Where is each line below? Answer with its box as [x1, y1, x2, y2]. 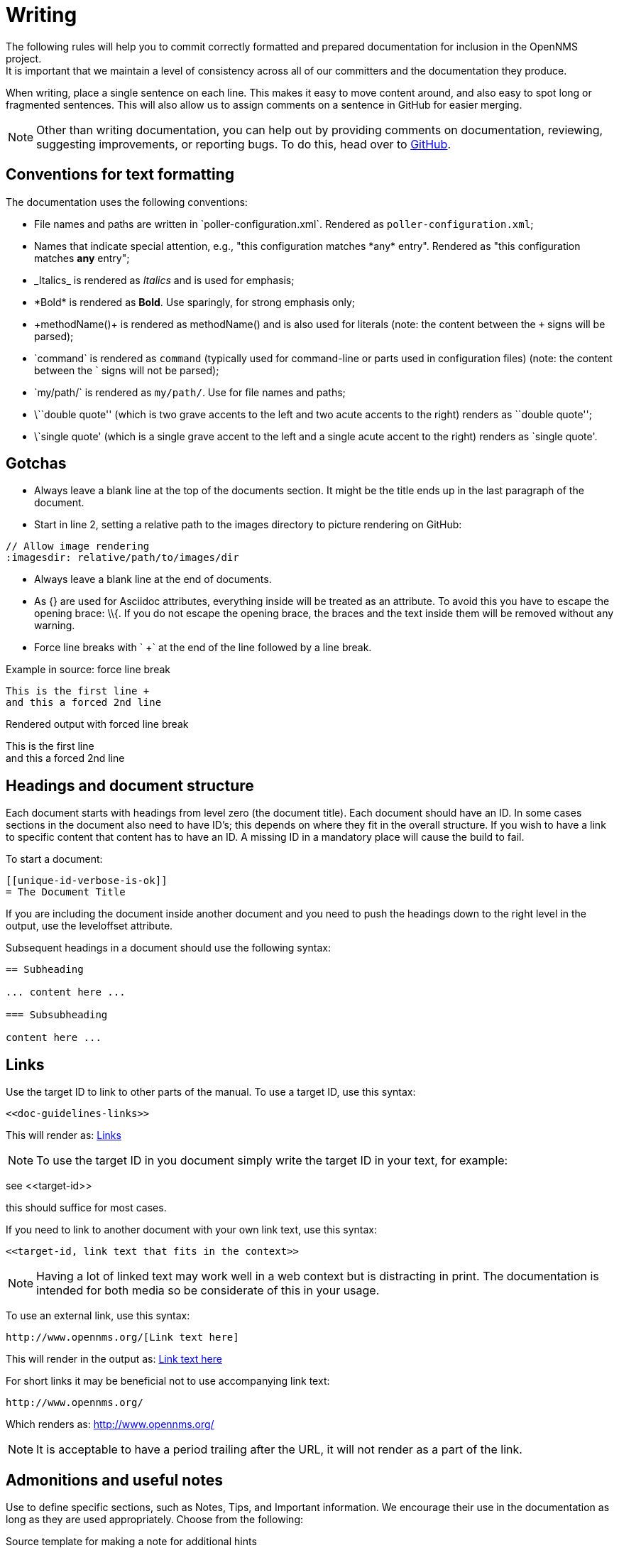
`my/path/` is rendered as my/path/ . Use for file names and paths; [34, 386, 346, 398]
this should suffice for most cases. [6, 1201, 167, 1214]
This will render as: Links [6, 1129, 121, 1142]
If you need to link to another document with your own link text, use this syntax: [6, 1223, 378, 1236]
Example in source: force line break [6, 663, 170, 676]
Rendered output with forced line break [6, 718, 189, 731]
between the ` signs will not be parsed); [34, 364, 219, 376]
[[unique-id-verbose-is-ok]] [6, 875, 168, 887]
